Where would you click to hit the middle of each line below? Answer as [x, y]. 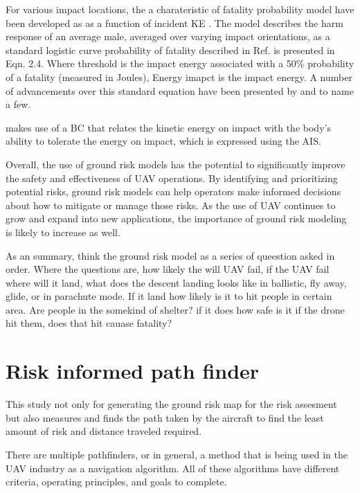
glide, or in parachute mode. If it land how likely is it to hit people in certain [169, 296]
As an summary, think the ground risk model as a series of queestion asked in [170, 255]
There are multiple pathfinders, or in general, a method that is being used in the [177, 454]
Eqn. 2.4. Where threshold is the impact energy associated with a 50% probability [180, 63]
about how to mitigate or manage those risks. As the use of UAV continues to [171, 205]
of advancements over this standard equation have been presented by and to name [180, 90]
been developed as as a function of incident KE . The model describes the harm [174, 23]
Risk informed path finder [133, 371]
